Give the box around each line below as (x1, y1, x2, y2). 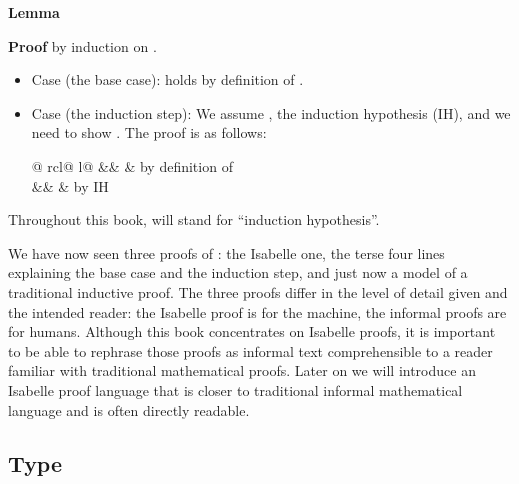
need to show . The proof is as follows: (31, 122, 267, 143)
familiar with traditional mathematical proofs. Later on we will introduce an (8, 360, 476, 381)
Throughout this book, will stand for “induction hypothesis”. (8, 209, 380, 230)
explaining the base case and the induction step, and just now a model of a (8, 262, 468, 283)
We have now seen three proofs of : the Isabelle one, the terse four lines (8, 242, 445, 263)
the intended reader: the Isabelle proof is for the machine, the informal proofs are (8, 301, 507, 322)
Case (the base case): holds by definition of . (31, 69, 304, 90)
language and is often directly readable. (8, 399, 250, 420)
